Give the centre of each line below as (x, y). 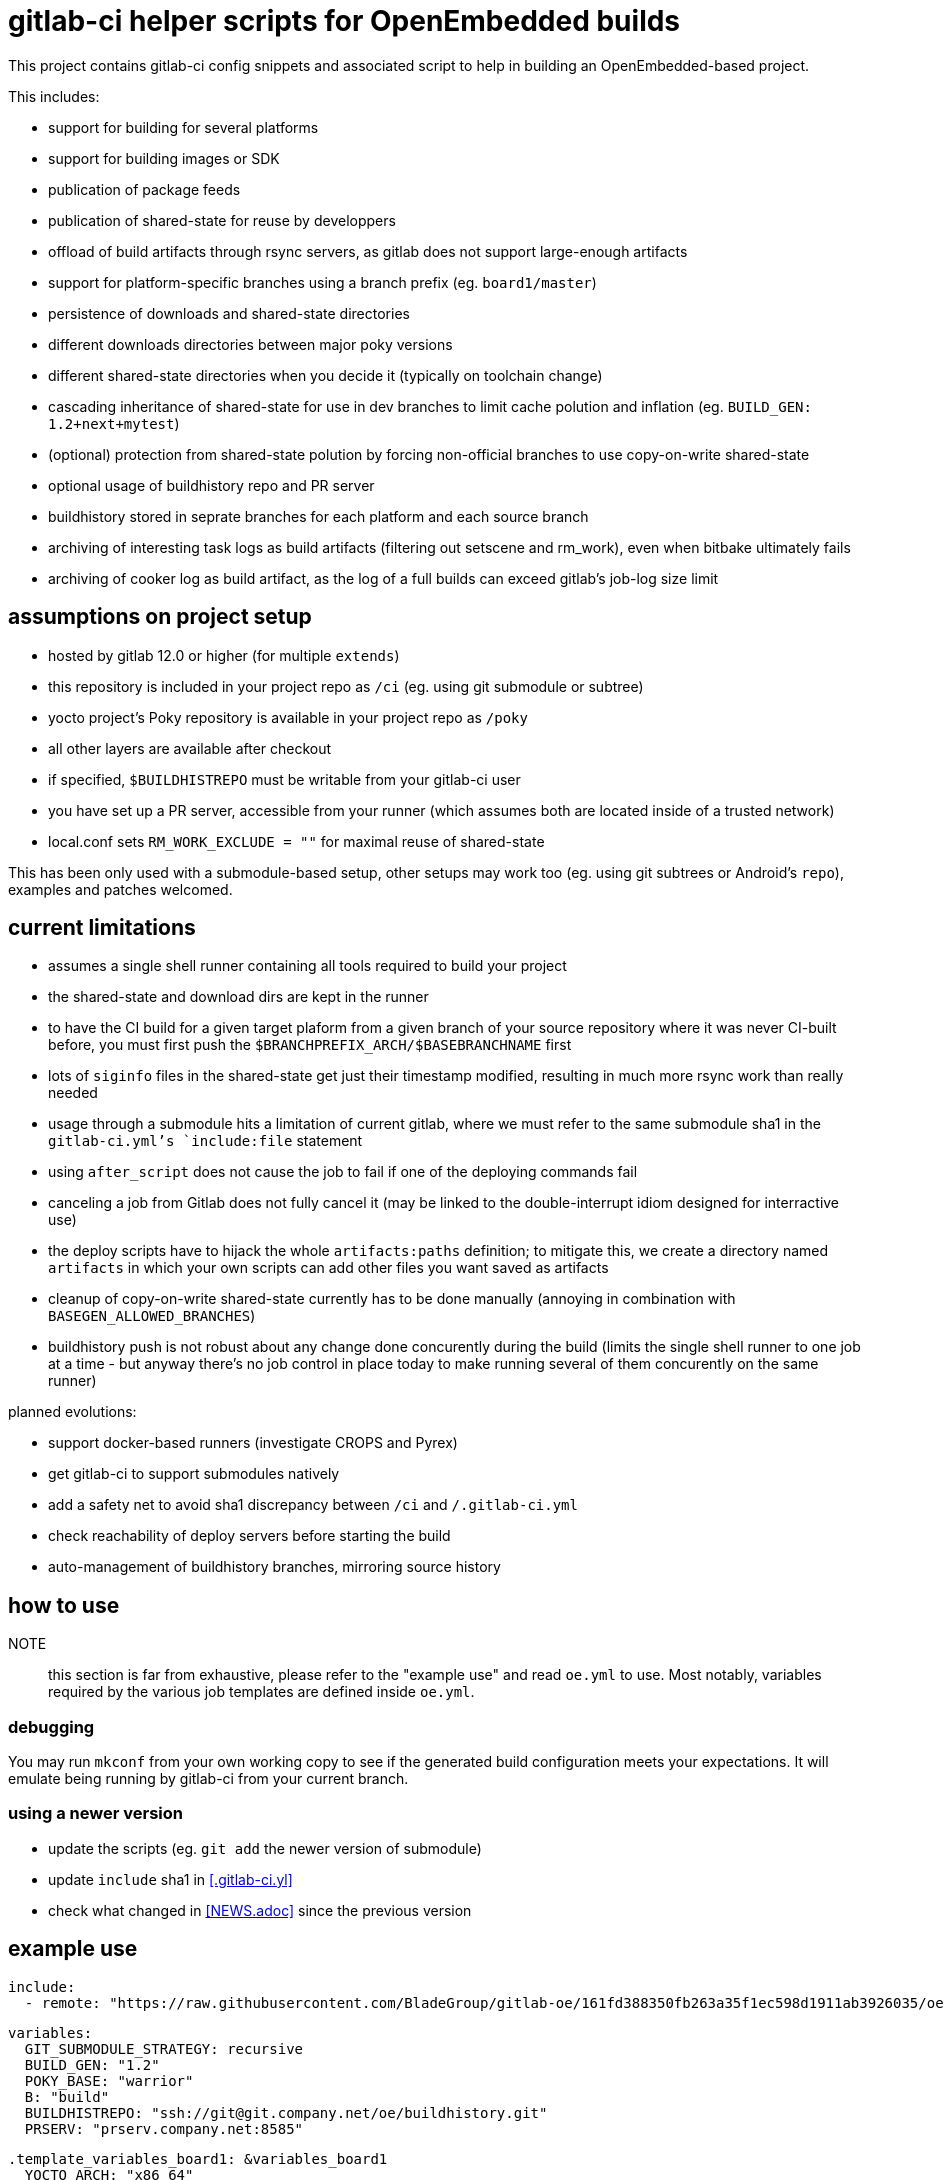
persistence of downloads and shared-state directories (229, 313)
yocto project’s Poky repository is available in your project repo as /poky (288, 717)
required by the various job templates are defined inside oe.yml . (261, 1692)
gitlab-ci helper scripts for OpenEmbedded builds (344, 21)
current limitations (102, 928)
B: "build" (67, 2096)
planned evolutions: (72, 1412)
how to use (64, 1605)
